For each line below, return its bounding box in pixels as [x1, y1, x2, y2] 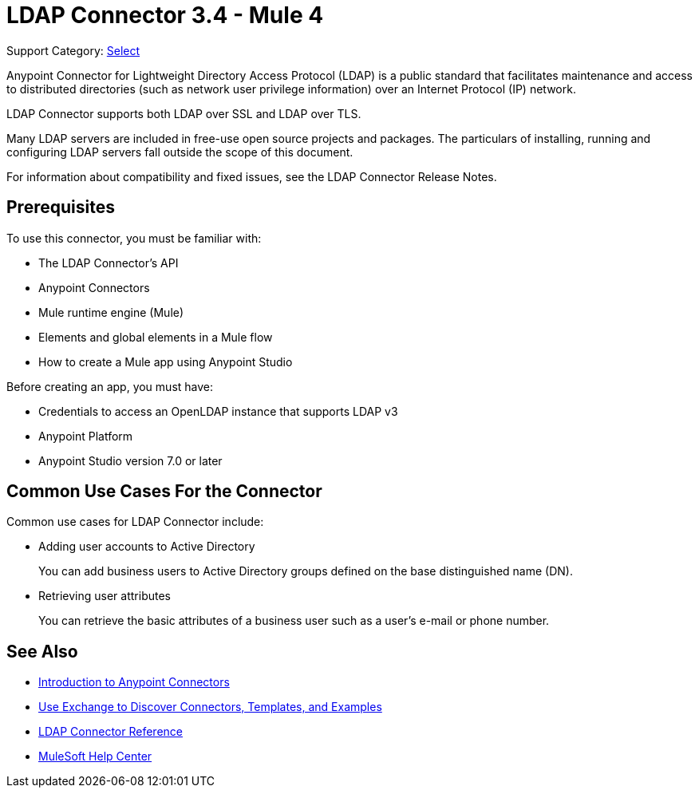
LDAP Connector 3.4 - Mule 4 [6, 2, 324, 29]
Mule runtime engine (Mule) [38, 305, 184, 319]
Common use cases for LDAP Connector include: [6, 515, 264, 529]
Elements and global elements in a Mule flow [38, 330, 273, 344]
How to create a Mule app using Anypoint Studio [38, 354, 293, 369]
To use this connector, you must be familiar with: [6, 231, 262, 245]
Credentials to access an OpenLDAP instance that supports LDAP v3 [38, 404, 398, 418]
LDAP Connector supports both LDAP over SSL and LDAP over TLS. [6, 106, 361, 120]
